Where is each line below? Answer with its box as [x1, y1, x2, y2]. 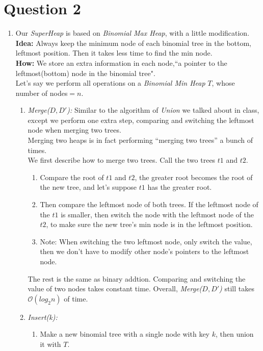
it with [40, 338, 61, 349]
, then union [215, 329, 254, 339]
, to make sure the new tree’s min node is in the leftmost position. [46, 219, 253, 230]
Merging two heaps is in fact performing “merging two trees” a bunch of [28, 135, 253, 145]
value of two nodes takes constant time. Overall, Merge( [28, 283, 202, 294]
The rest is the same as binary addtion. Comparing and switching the [28, 273, 246, 284]
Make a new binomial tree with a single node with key [40, 329, 209, 339]
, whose [212, 78, 235, 88]
